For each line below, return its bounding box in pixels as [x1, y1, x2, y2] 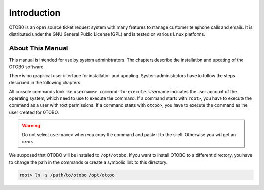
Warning [22, 122, 40, 128]
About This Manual [9, 44, 68, 52]
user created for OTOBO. [9, 109, 59, 115]
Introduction [9, 7, 61, 18]
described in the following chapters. [9, 80, 82, 86]
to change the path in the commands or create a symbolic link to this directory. [9, 159, 168, 165]
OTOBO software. [9, 64, 45, 70]
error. [22, 139, 34, 144]
